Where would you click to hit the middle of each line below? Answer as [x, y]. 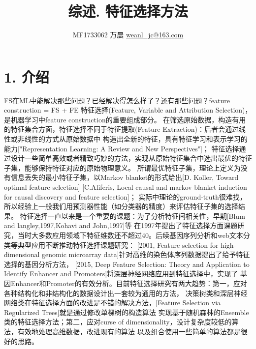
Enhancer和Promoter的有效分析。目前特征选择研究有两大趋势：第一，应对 [129, 283]
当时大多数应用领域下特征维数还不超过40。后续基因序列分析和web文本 [130, 235]
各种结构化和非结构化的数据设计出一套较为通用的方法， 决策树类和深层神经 [126, 293]
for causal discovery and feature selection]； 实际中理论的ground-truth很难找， [125, 196]
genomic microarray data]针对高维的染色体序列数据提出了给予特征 [146, 254]
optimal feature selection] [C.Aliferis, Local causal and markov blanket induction [126, 187]
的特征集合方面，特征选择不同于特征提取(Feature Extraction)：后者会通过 [121, 129]
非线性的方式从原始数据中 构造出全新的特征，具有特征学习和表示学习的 [132, 139]
